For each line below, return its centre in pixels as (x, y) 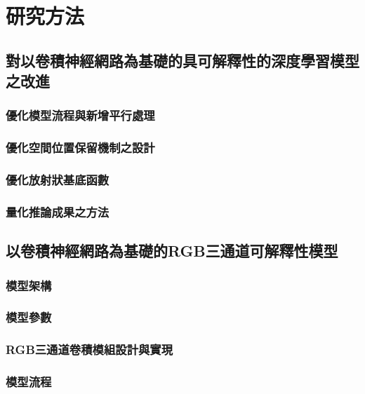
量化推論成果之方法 (58, 212)
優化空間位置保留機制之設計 (80, 148)
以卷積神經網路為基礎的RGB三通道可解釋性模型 (172, 251)
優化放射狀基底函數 (58, 180)
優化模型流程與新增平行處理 (80, 115)
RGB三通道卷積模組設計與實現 (89, 349)
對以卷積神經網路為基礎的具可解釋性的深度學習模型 (182, 60)
